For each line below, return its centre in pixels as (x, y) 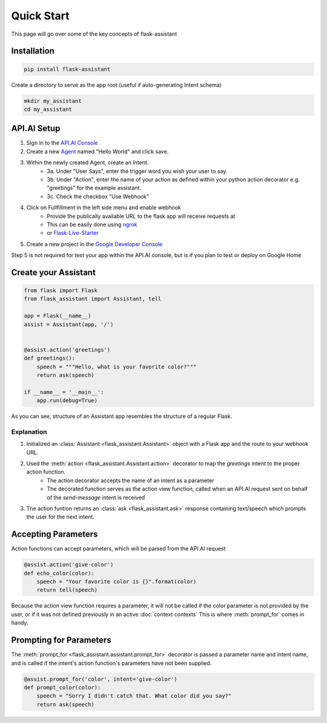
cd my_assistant (48, 109)
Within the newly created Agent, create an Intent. (88, 163)
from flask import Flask (61, 291)
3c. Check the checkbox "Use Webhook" (98, 196)
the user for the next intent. (61, 517)
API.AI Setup (36, 129)
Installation (33, 51)
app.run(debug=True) (67, 401)
